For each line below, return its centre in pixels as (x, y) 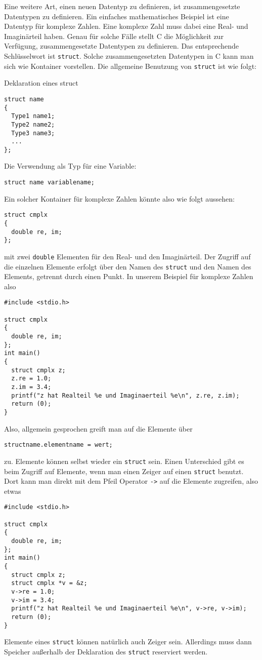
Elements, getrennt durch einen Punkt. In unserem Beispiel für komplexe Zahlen (129, 276)
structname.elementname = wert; (58, 445)
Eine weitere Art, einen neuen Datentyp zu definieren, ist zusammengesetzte (122, 6)
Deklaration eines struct (41, 83)
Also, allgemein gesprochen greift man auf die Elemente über (98, 428)
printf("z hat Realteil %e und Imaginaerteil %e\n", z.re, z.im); (125, 395)
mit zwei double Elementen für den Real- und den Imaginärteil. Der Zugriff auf (127, 256)
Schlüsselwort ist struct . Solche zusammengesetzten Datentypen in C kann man (129, 55)
